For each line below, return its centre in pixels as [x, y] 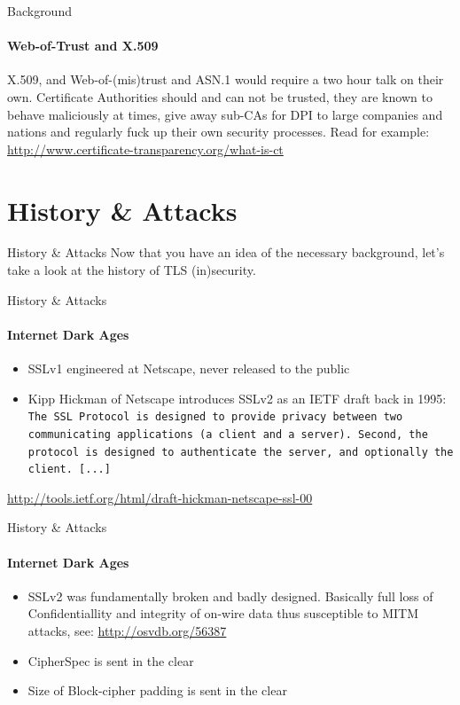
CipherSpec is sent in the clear [111, 660]
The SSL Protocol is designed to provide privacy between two [215, 417]
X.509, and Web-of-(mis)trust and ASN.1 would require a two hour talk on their [226, 79]
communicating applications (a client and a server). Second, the [228, 434]
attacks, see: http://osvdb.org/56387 [127, 631]
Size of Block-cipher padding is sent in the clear [157, 690]
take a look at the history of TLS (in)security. [132, 270]
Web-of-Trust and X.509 [83, 46]
